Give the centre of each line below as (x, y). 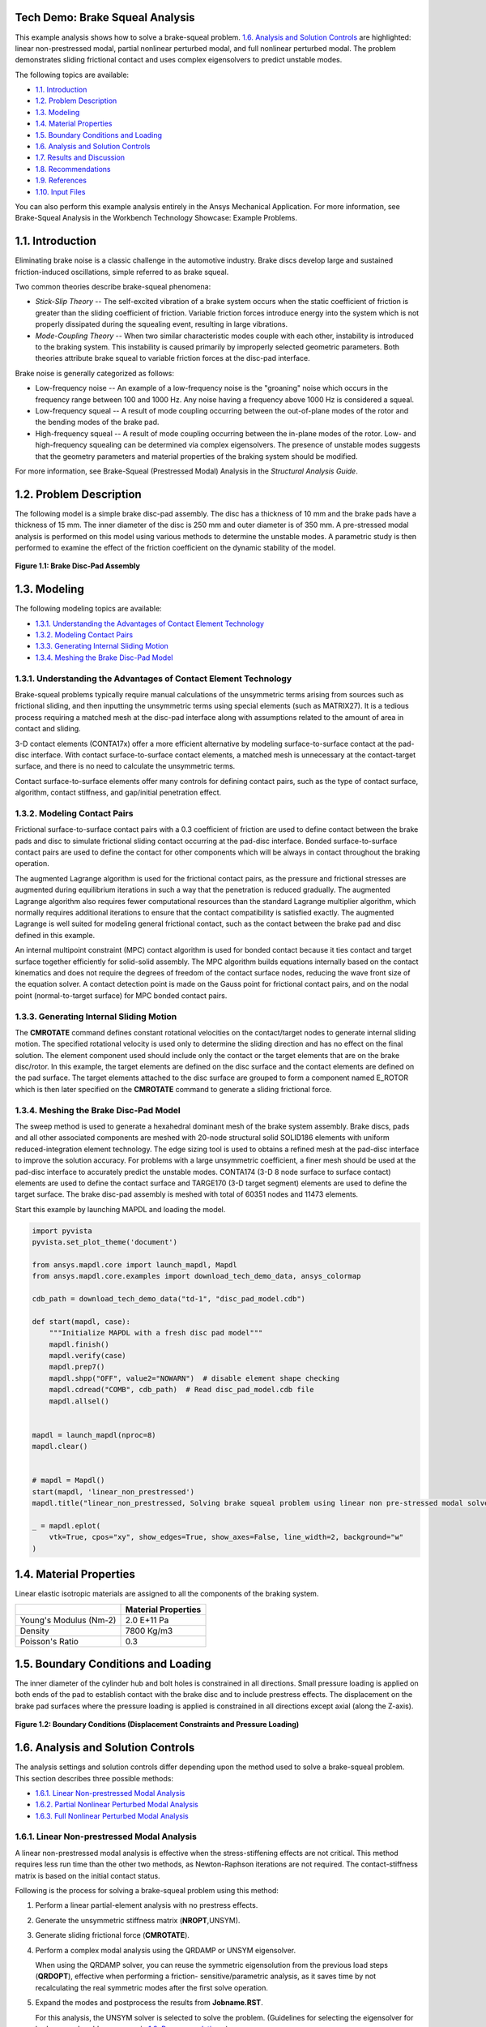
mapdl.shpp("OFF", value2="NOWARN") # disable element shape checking (194, 1378)
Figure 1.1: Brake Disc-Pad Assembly (78, 566)
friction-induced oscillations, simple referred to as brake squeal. (122, 272)
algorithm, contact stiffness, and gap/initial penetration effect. (118, 793)
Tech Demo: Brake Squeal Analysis (105, 17)
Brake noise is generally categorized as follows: (94, 373)
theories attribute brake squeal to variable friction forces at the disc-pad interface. (173, 358)
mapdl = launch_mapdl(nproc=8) (94, 1435)
